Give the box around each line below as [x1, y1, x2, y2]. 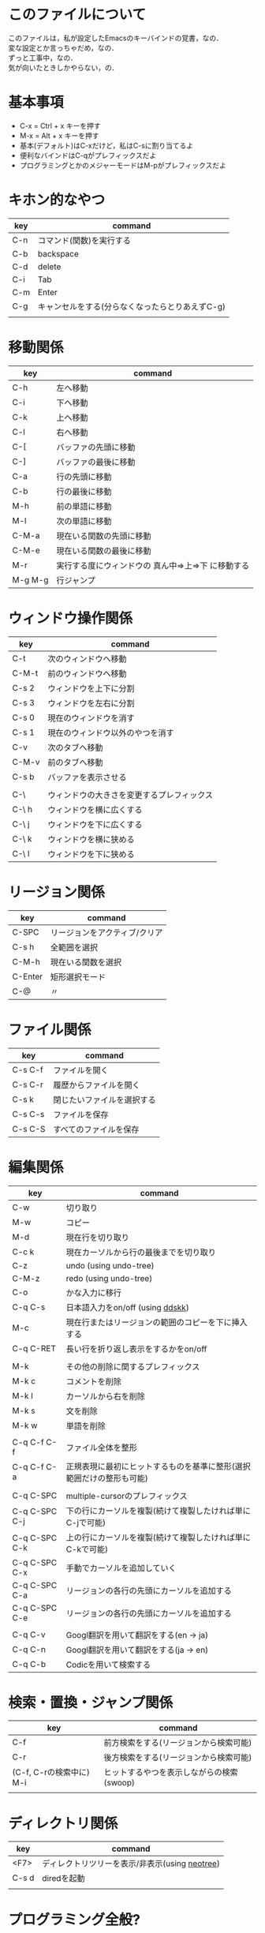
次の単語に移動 [56, 515, 112, 526]
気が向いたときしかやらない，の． [8, 62, 119, 72]
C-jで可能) [65, 1517, 106, 1528]
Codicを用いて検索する [65, 1659, 151, 1670]
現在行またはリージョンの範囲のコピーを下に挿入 [65, 1317, 248, 1328]
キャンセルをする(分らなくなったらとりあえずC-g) [38, 301, 226, 312]
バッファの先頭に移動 [56, 441, 136, 452]
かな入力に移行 [65, 1287, 122, 1298]
